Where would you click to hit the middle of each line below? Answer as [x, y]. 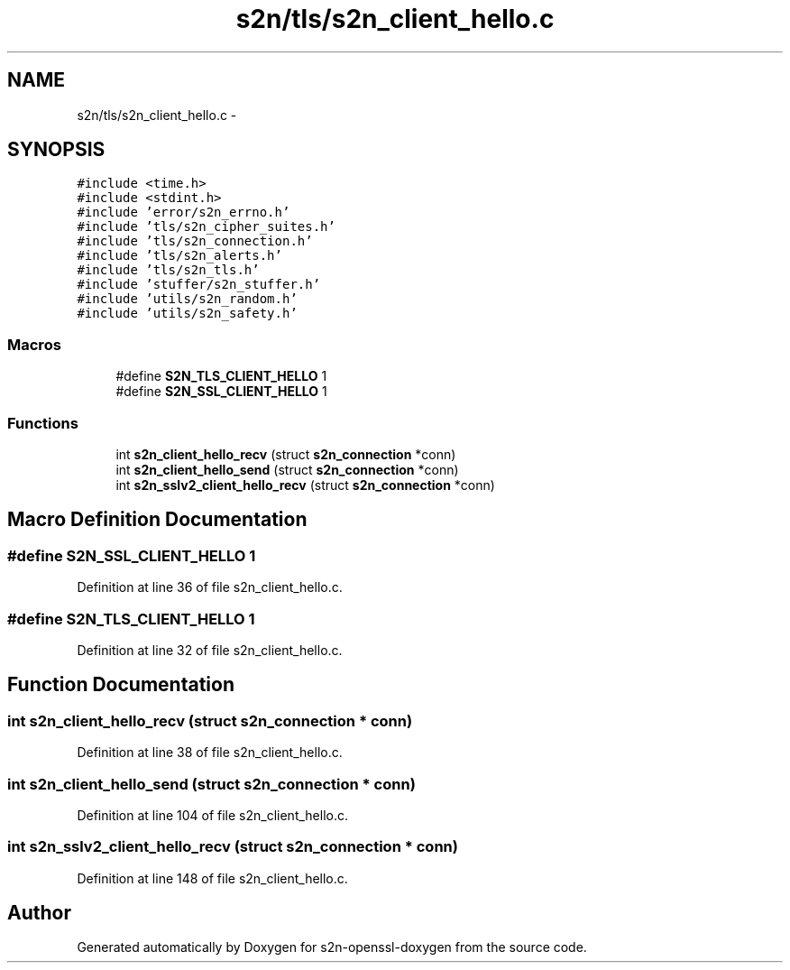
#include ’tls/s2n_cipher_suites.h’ [206, 227]
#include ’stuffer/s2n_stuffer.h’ [199, 285]
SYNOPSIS [56, 150]
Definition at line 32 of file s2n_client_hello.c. [210, 650]
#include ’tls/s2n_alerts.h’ [179, 256]
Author [39, 913]
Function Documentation [121, 685]
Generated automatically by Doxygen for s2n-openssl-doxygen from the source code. [332, 947]
